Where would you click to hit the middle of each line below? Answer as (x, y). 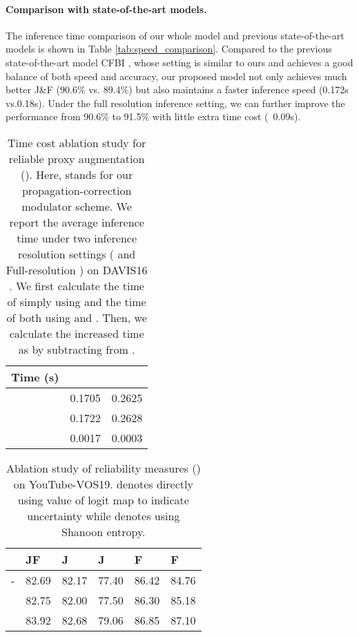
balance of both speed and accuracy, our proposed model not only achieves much (176, 76)
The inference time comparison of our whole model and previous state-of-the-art (175, 35)
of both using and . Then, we (77, 317)
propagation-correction (77, 190)
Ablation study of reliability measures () (103, 468)
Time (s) (35, 377)
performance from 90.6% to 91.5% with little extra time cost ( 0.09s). (153, 116)
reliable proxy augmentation (77, 158)
